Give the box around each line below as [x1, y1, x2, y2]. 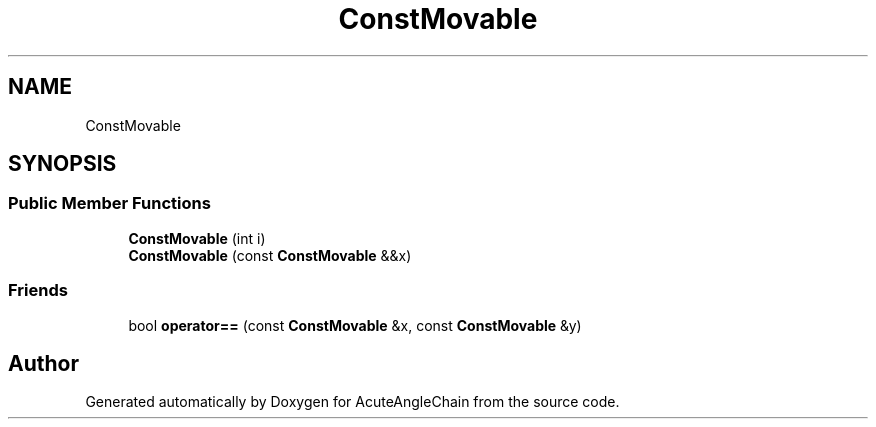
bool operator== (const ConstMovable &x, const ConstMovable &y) [128, 316, 582, 334]
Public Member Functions [8, 193, 211, 214]
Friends [8, 280, 68, 301]
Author [8, 350, 79, 376]
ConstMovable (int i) [128, 229, 266, 247]
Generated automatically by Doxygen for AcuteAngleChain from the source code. [85, 393, 620, 411]
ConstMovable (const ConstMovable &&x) [128, 246, 412, 264]
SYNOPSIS [8, 151, 117, 177]
